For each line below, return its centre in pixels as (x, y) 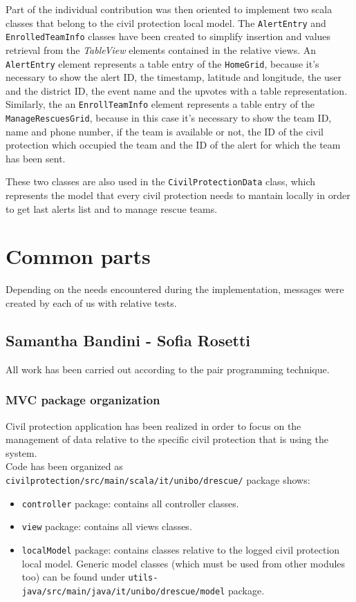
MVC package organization (83, 400)
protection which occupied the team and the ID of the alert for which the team (173, 145)
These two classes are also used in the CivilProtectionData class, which (161, 181)
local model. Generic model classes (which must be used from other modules (184, 563)
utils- (143, 578)
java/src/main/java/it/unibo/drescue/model (123, 591)
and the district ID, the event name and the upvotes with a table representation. (177, 90)
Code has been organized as (64, 466)
